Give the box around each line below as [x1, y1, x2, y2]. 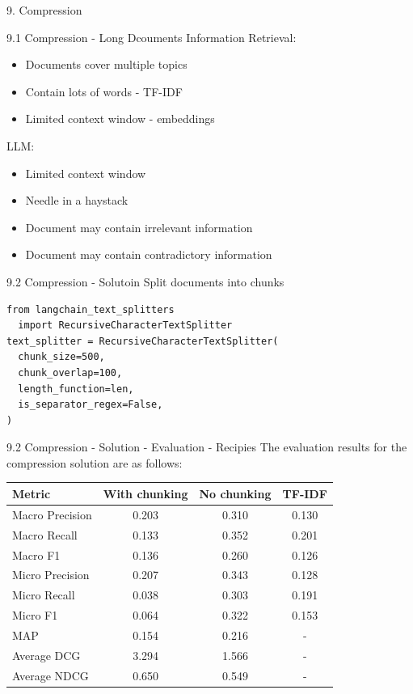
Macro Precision [12, 506, 92, 523]
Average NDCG [12, 666, 89, 683]
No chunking [199, 485, 272, 501]
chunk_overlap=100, [18, 366, 123, 379]
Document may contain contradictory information [25, 246, 272, 263]
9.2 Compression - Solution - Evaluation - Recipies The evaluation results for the [6, 438, 407, 455]
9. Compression [6, 2, 82, 18]
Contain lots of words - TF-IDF [25, 83, 183, 99]
